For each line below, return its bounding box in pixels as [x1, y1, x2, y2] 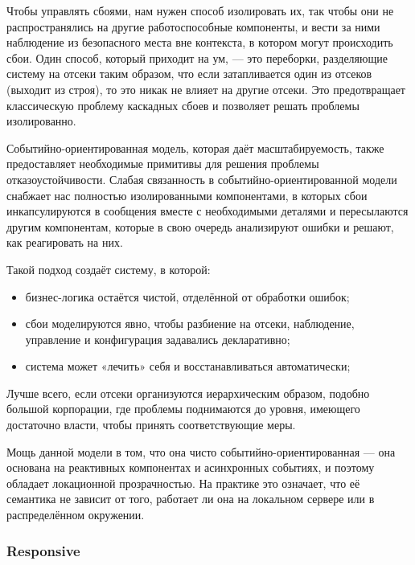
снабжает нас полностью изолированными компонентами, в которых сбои [6, 186, 368, 203]
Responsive [6, 540, 80, 560]
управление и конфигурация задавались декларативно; [25, 330, 290, 347]
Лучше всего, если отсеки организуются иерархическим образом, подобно [6, 384, 370, 401]
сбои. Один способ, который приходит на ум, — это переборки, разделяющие [6, 49, 388, 66]
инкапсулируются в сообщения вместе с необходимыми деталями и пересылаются [6, 203, 409, 219]
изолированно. [6, 113, 76, 129]
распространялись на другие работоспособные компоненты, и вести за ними [6, 18, 380, 35]
